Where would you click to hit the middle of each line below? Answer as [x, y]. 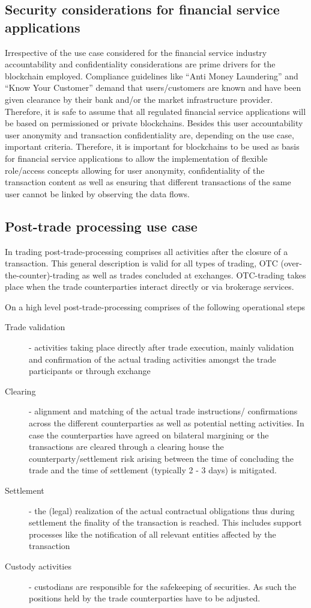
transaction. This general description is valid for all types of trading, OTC [141, 263]
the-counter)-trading [42, 275]
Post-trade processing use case [101, 226]
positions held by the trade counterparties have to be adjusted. [145, 598]
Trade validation [35, 327]
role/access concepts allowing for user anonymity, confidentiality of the [135, 170]
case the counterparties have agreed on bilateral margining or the [149, 435]
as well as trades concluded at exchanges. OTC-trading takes [194, 275]
